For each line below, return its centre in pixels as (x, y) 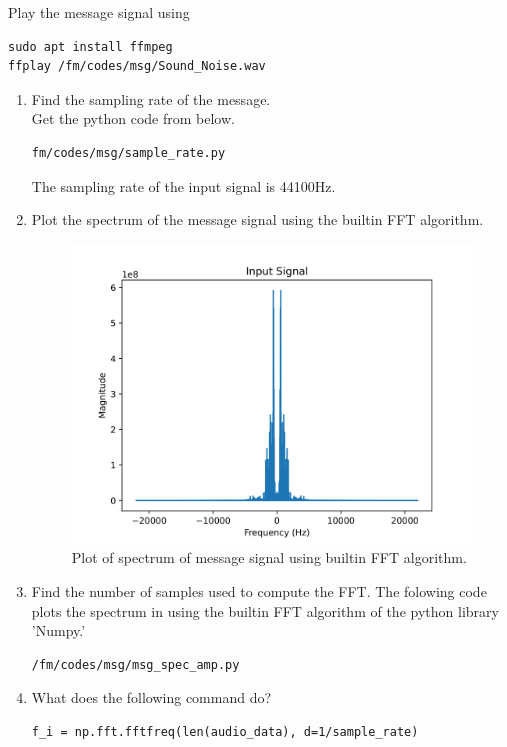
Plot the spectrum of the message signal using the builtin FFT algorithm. (257, 219)
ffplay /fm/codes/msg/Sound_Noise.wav (137, 66)
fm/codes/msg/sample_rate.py (128, 152)
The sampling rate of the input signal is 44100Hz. (183, 185)
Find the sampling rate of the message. (151, 98)
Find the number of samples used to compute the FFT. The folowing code (259, 591)
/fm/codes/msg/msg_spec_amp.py (135, 664)
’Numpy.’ (58, 630)
